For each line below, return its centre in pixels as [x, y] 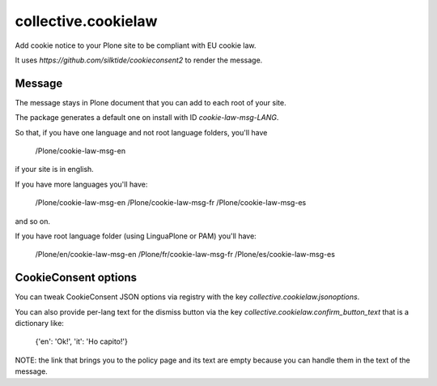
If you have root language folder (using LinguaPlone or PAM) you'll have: [136, 236]
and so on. [33, 221]
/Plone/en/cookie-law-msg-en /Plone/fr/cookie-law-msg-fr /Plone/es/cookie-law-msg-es [185, 255]
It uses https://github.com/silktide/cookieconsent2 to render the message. [139, 60]
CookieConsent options [76, 278]
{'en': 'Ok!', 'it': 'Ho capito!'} [82, 341]
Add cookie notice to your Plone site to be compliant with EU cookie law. [136, 45]
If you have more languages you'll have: [81, 184]
